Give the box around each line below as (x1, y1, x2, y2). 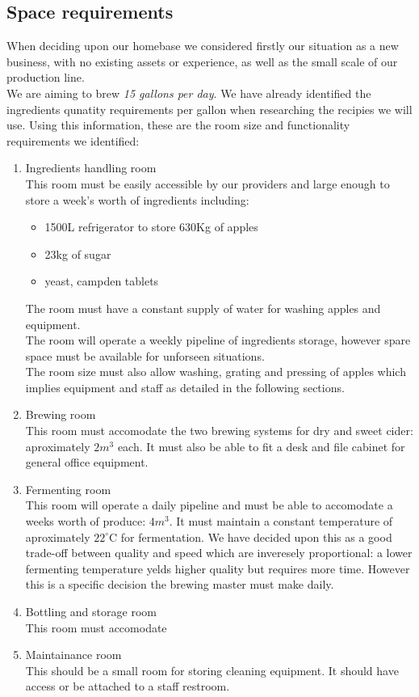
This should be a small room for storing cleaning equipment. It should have (25, 661, 399, 678)
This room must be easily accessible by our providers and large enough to (25, 175, 390, 192)
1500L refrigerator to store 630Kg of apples (44, 218, 258, 235)
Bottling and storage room (25, 603, 157, 620)
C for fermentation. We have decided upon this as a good (109, 528, 392, 545)
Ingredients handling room (25, 159, 157, 176)
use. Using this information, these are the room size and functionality (6, 116, 350, 133)
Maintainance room (25, 646, 122, 663)
